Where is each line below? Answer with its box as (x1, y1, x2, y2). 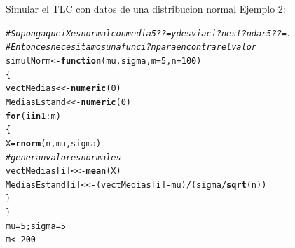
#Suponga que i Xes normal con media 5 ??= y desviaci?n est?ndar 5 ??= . (6, 28, 292, 39)
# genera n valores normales (6, 152, 121, 163)
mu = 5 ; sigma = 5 (6, 221, 66, 231)
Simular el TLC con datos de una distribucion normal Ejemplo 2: (6, 1, 286, 15)
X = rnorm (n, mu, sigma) (6, 138, 102, 149)
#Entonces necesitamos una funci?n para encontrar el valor (6, 42, 256, 53)
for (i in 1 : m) (6, 111, 61, 121)
